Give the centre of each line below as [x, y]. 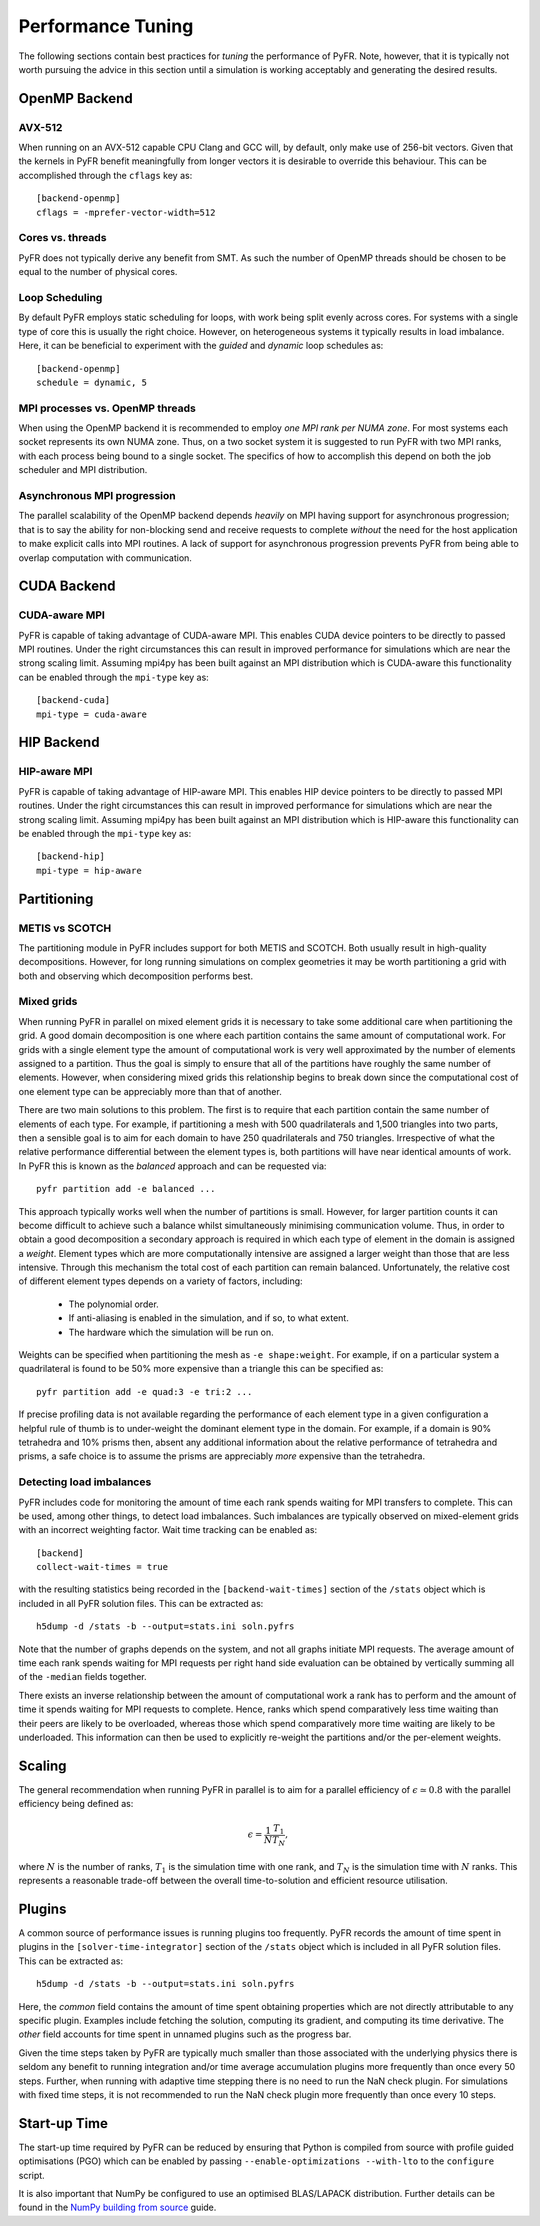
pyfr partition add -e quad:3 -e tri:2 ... [144, 1391]
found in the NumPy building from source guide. [117, 2207]
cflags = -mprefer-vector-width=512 [126, 212]
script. [31, 2175]
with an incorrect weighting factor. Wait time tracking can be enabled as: [168, 1530]
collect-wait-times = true [102, 1567]
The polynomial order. [113, 1304]
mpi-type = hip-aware [89, 870]
